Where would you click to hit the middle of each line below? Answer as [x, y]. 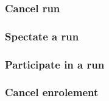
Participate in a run [55, 64]
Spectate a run [42, 36]
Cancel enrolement [52, 92]
